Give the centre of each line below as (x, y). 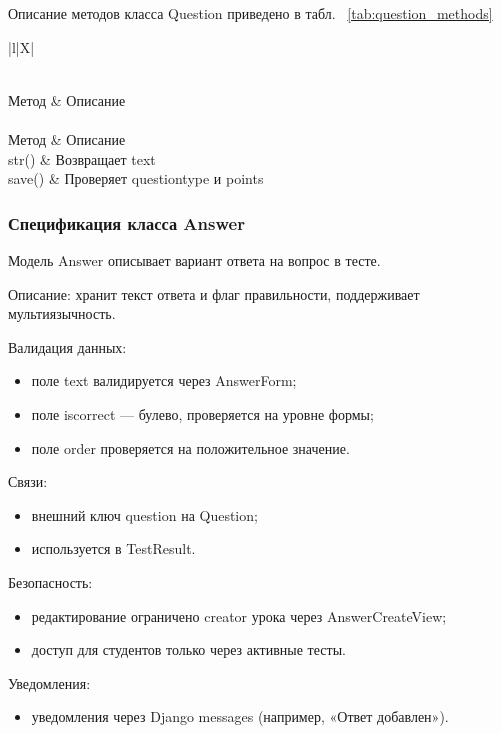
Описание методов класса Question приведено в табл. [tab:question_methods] (250, 13)
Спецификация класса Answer (126, 222)
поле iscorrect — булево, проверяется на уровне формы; (202, 413)
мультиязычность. (62, 313)
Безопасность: (50, 581)
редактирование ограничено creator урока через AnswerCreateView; (239, 615)
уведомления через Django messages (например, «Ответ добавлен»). (240, 716)
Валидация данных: (67, 346)
